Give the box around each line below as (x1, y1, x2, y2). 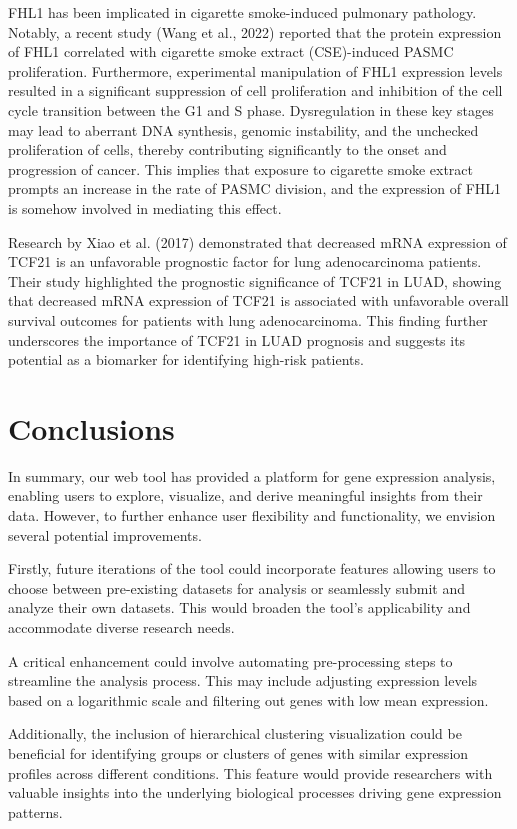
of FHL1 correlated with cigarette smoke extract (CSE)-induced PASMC (8, 41, 454, 62)
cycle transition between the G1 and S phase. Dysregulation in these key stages (8, 99, 494, 120)
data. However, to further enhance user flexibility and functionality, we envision (8, 505, 496, 525)
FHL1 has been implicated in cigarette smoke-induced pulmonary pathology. (8, 2, 477, 22)
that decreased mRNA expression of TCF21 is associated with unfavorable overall (8, 290, 509, 311)
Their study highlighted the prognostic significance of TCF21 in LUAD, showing (8, 270, 502, 291)
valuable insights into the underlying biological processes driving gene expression (8, 782, 502, 803)
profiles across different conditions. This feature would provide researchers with (8, 762, 493, 783)
